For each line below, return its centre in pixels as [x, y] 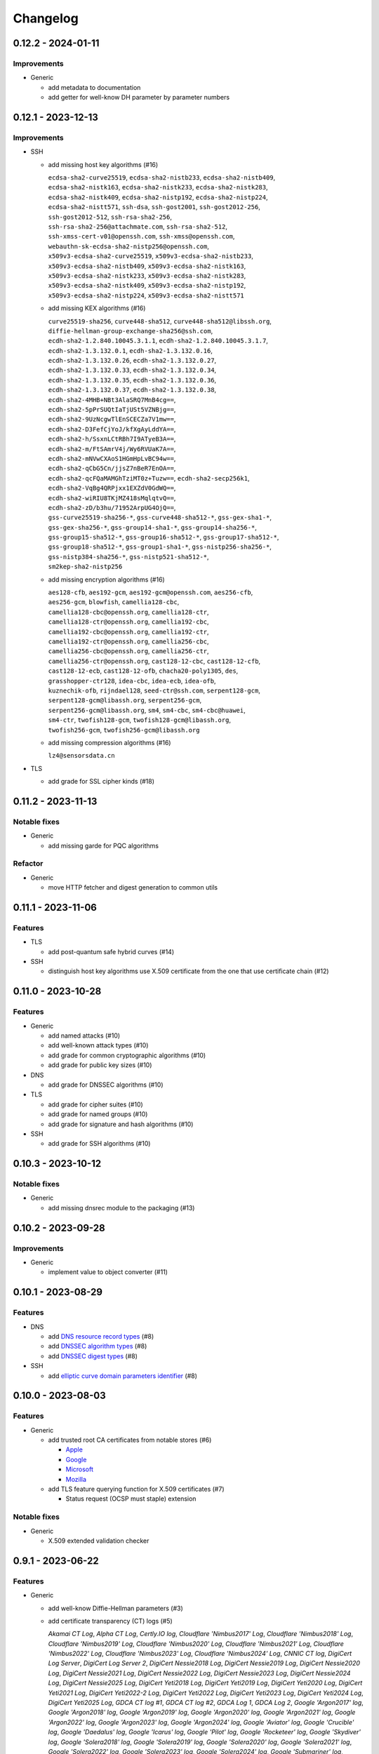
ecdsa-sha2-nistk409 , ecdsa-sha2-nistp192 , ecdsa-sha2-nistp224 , [158, 197]
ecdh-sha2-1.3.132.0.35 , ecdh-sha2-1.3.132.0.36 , [132, 380]
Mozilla [76, 1479]
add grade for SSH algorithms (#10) [99, 1144]
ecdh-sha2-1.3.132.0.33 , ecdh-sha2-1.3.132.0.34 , [132, 370]
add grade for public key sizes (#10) [100, 1065]
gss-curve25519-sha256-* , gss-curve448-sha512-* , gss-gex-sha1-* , [160, 517]
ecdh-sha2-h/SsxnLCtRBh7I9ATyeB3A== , [112, 439]
